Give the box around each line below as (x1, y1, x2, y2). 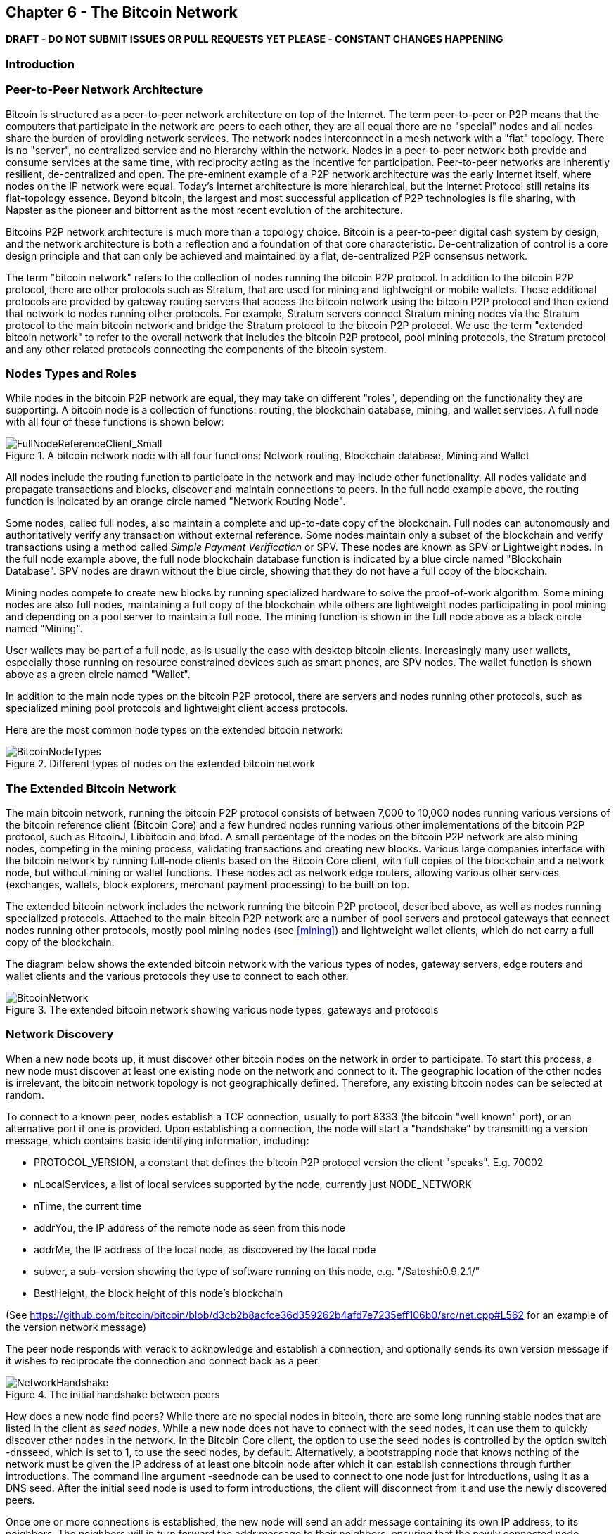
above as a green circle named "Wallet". (6, 668, 191, 681)
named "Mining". (6, 622, 83, 635)
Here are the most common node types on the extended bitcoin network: (6, 724, 343, 736)
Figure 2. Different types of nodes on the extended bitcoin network (6, 758, 316, 770)
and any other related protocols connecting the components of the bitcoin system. (6, 343, 387, 355)
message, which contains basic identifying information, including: (6, 1134, 309, 1146)
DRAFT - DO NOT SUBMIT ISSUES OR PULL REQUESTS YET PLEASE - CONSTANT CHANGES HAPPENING (6, 33, 503, 46)
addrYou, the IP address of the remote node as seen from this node (34, 1221, 345, 1234)
